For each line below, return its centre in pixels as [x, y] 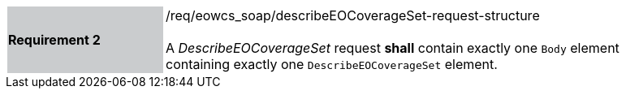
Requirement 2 [54, 40]
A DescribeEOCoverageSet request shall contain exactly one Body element [393, 48]
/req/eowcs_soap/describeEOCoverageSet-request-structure [353, 15]
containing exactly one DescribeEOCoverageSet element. [332, 64]
